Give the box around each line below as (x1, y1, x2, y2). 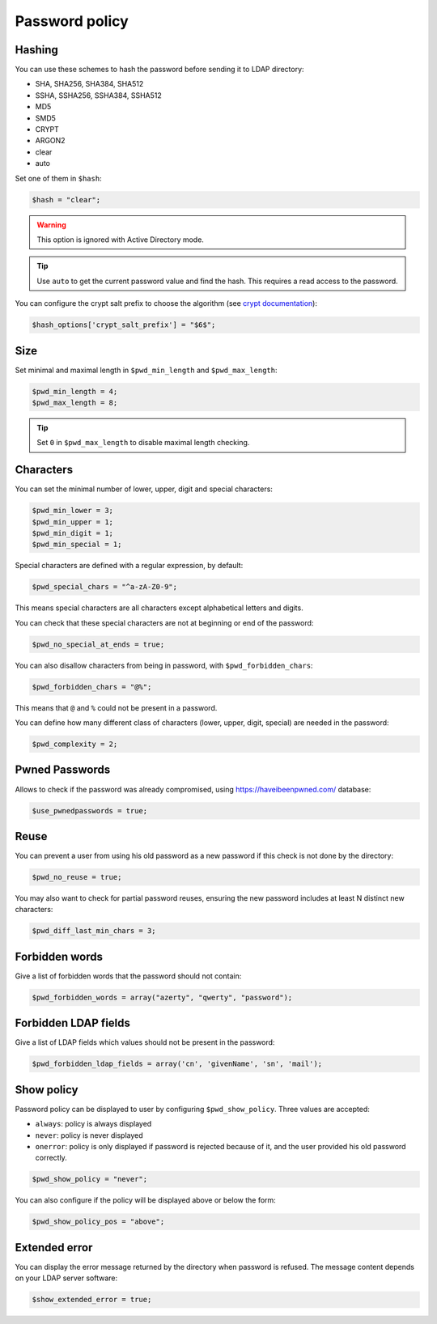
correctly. (35, 1153, 68, 1163)
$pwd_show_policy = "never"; (32, 1174, 148, 1184)
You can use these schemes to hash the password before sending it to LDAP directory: (15, 65, 304, 74)
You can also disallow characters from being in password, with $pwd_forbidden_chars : (15, 660, 313, 670)
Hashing (15, 43, 58, 57)
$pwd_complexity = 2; (32, 740, 118, 749)
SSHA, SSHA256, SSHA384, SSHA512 (35, 90, 162, 100)
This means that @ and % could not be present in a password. (15, 702, 218, 712)
